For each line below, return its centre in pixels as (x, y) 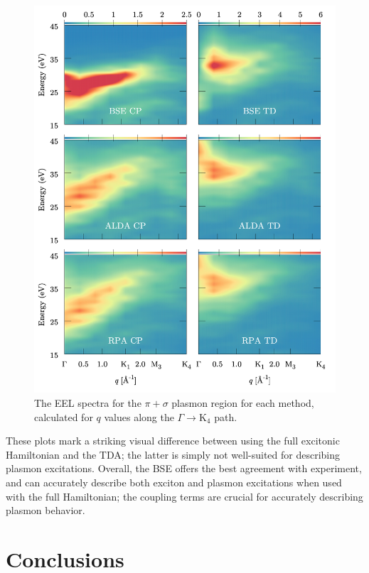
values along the (139, 416)
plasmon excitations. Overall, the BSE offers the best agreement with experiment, (184, 468)
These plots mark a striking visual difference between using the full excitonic (173, 441)
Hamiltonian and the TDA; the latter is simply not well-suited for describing (173, 454)
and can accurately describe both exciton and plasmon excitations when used (174, 482)
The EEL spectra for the (88, 403)
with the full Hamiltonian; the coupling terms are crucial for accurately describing (184, 496)
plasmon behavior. (46, 510)
